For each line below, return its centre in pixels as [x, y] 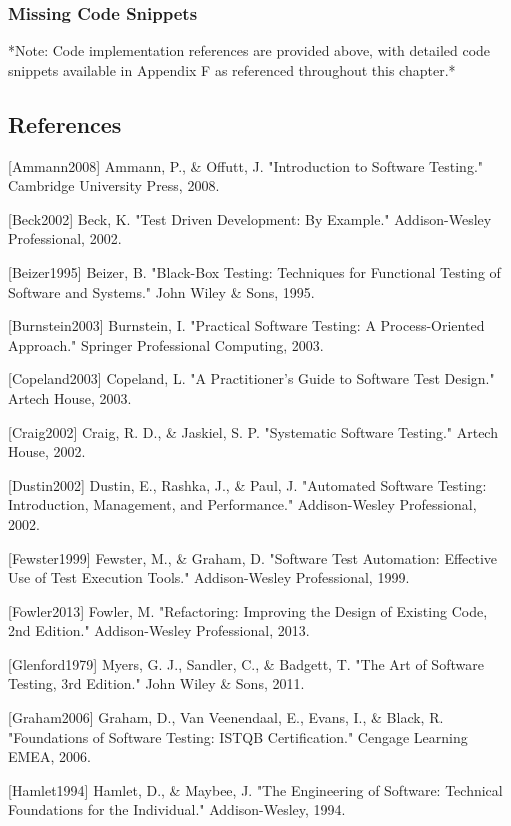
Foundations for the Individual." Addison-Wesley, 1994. [177, 809]
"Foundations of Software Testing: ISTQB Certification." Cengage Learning [238, 736]
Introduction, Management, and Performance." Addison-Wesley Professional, [242, 504]
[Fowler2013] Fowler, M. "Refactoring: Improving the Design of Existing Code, [248, 610]
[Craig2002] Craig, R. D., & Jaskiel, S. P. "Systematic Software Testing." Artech [253, 431]
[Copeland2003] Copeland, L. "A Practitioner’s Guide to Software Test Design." [251, 378]
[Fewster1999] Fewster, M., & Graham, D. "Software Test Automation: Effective [253, 557]
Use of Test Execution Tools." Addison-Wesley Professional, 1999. [209, 577]
